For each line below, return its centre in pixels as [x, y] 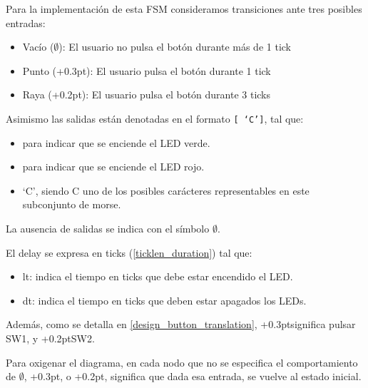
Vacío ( [38, 47]
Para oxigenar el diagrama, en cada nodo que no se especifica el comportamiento [182, 362]
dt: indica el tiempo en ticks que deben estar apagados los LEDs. [164, 300]
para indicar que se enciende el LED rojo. [113, 167]
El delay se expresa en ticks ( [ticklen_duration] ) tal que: [129, 252]
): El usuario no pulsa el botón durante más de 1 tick [175, 47]
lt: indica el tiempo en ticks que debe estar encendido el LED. [158, 276]
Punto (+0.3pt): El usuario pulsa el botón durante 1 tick [147, 70]
